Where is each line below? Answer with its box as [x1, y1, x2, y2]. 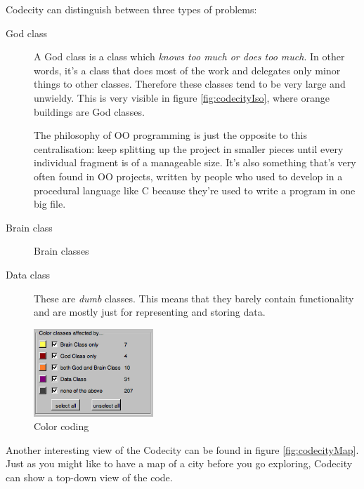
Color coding [34, 419, 89, 434]
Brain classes [34, 243, 89, 258]
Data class [6, 267, 50, 281]
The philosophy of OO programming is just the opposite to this [34, 128, 307, 142]
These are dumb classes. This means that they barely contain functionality [34, 290, 354, 305]
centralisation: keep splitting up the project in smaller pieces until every [34, 141, 344, 156]
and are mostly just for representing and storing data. [34, 304, 266, 319]
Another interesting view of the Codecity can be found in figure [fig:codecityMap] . [6, 442, 359, 457]
